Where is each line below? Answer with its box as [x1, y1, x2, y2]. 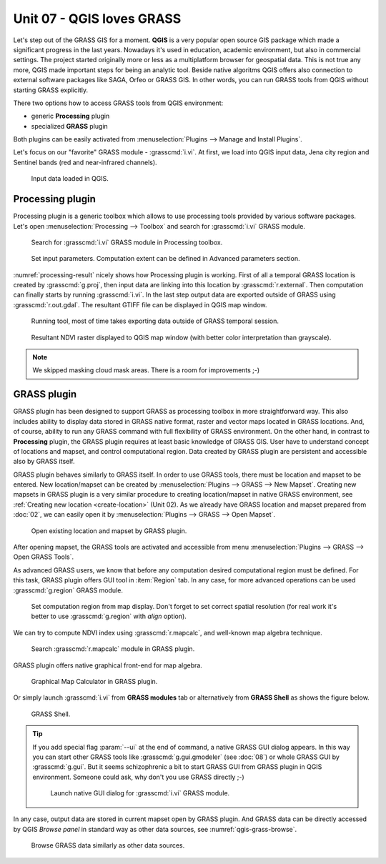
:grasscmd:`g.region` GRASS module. [13, 586, 123, 595]
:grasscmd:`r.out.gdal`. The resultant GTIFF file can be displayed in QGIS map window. [13, 300, 267, 309]
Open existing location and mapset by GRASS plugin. [31, 526, 187, 535]
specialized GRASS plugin [31, 121, 109, 130]
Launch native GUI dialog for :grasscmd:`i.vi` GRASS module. [50, 789, 230, 798]
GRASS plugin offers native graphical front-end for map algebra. [13, 661, 203, 670]
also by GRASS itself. [13, 457, 75, 466]
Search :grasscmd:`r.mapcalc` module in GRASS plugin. [31, 645, 195, 653]
